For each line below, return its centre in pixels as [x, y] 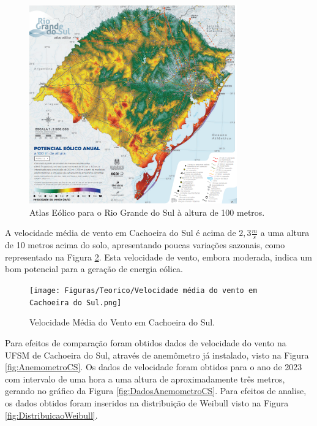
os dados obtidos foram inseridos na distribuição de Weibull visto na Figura [147, 402]
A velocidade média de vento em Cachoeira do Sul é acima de [121, 233]
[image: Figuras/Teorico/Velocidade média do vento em [144, 291]
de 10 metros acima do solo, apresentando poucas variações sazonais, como [145, 245]
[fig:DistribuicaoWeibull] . [51, 415]
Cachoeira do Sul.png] [76, 302]
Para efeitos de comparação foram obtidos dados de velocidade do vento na [146, 342]
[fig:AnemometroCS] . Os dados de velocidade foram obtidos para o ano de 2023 [154, 367]
